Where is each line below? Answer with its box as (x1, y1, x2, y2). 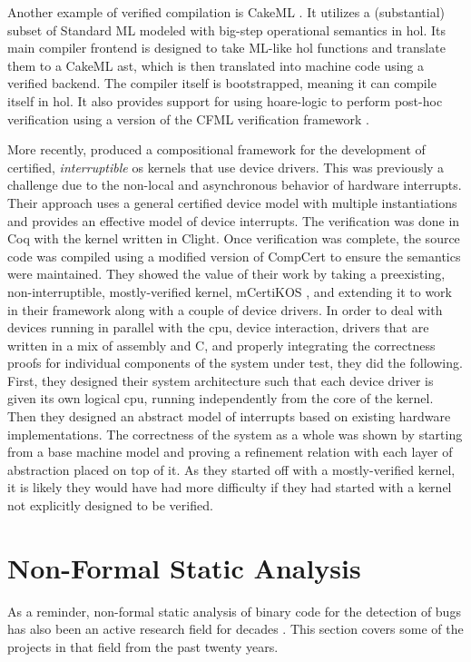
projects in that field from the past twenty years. (7, 637, 279, 656)
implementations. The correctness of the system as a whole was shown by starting (7, 424, 463, 443)
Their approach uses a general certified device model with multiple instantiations (7, 193, 457, 212)
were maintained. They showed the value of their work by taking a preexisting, (7, 264, 446, 283)
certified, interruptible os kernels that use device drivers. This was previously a (7, 157, 445, 176)
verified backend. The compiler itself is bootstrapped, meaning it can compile (7, 74, 437, 93)
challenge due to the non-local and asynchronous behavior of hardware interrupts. (7, 175, 462, 194)
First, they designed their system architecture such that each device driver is (7, 371, 434, 390)
